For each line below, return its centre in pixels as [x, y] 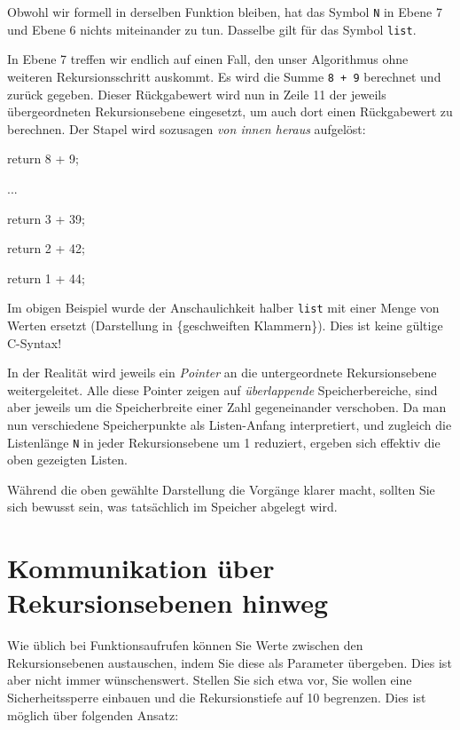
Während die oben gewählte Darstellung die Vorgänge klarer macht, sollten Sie [221, 489]
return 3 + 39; [46, 218]
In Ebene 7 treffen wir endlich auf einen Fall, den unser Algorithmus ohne [208, 59]
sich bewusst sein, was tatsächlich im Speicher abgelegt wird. [172, 507]
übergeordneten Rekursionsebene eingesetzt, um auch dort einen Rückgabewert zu [230, 111]
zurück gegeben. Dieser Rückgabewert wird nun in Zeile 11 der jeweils [197, 94]
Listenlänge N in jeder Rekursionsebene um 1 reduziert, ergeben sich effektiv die [224, 442]
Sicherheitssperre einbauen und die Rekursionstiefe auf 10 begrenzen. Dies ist [217, 698]
